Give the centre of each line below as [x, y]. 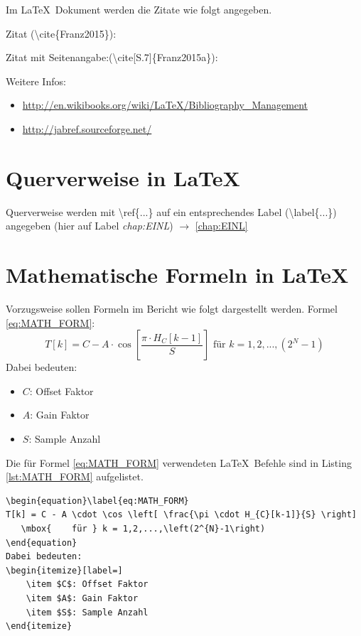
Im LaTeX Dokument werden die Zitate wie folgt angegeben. [139, 9]
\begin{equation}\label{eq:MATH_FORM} [97, 501]
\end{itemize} [39, 626]
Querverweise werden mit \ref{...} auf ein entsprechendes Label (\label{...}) [171, 211]
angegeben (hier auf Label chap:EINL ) [90, 226]
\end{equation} [42, 543]
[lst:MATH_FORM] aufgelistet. [75, 476]
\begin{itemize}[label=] [64, 570]
